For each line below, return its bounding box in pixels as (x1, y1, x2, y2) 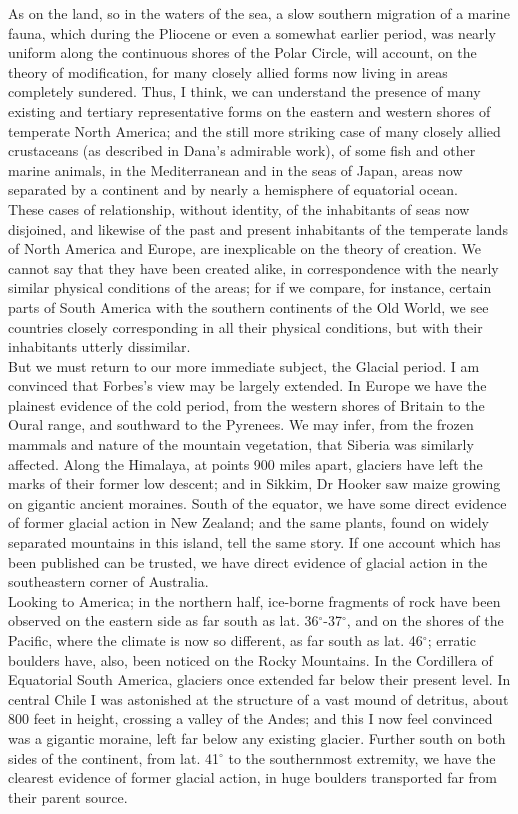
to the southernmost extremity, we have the (228, 747, 496, 768)
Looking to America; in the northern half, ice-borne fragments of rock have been (8, 590, 501, 611)
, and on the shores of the (346, 610, 504, 631)
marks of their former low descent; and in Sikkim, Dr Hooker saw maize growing (8, 473, 501, 494)
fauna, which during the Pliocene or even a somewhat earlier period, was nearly (8, 22, 496, 43)
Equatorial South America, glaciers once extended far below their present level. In (8, 669, 511, 690)
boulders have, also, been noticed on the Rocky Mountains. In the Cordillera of (8, 649, 493, 670)
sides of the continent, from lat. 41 (8, 747, 219, 768)
